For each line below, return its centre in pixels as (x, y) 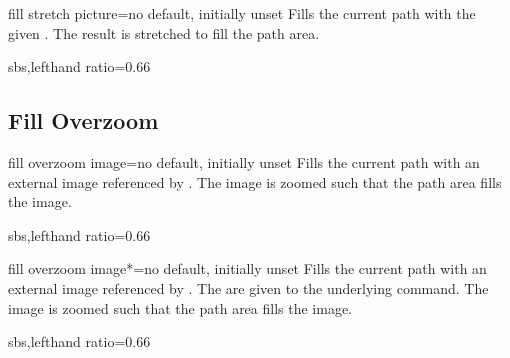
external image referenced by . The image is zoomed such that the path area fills (255, 181)
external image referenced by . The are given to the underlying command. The (248, 287)
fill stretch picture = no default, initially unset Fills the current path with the (242, 13)
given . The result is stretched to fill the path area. (164, 32)
